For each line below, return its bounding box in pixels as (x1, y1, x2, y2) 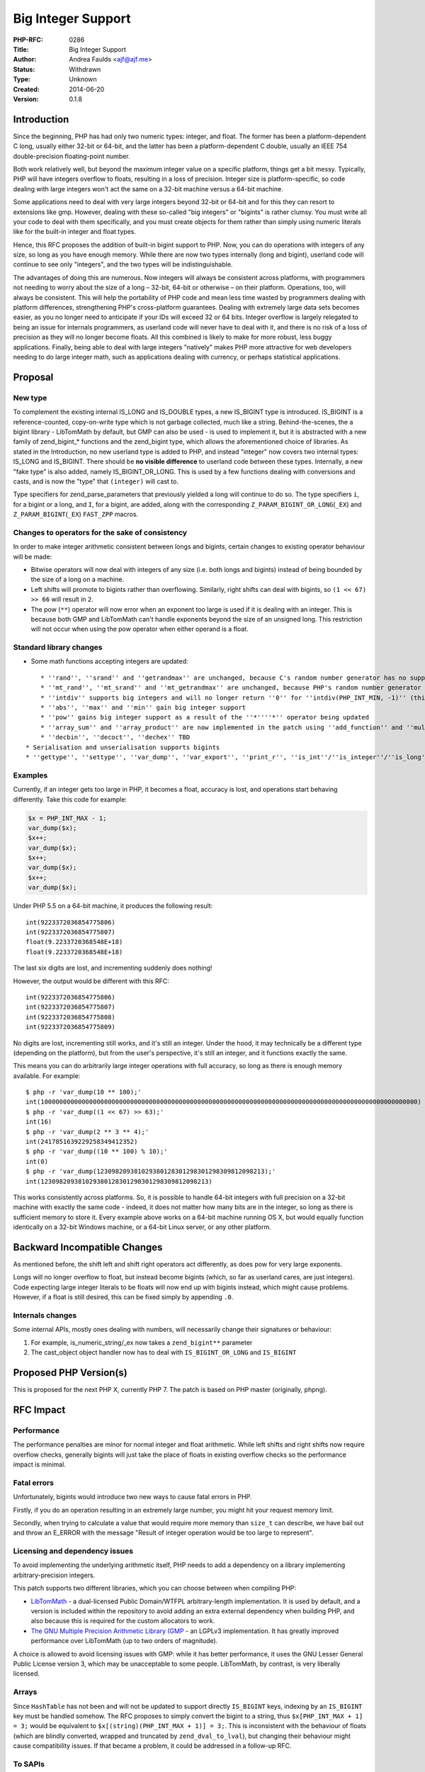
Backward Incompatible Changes (13, 1241, 163, 1253)
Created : (13, 85, 40, 94)
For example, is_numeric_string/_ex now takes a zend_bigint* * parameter (30, 1338, 253, 1347)
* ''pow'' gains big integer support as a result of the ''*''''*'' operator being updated (40, 713, 370, 722)
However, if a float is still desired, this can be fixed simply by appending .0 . (13, 1293, 234, 1301)
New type (13, 393, 47, 403)
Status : (13, 65, 35, 74)
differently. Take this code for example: (13, 795, 127, 804)
